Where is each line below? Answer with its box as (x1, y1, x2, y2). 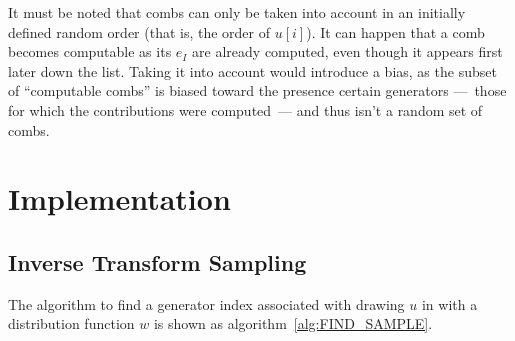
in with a (421, 293, 478, 314)
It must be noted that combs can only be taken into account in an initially (8, 2, 466, 22)
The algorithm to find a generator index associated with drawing (8, 293, 405, 314)
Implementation (8, 178, 231, 219)
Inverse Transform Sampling (8, 246, 307, 277)
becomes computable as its (8, 41, 172, 62)
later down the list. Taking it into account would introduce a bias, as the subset (8, 60, 497, 81)
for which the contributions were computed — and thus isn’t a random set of (8, 99, 483, 120)
